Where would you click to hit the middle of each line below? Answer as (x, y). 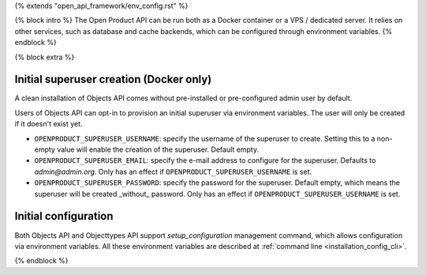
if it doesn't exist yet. (49, 124)
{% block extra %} (45, 57)
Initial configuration (64, 216)
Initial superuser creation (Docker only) (113, 79)
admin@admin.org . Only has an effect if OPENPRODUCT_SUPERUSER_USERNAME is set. (173, 171)
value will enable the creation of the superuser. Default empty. (158, 149)
